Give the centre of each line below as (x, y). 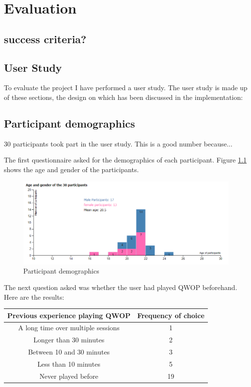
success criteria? (45, 39)
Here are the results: (34, 297)
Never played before (69, 376)
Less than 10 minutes (69, 363)
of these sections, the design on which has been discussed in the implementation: (123, 97)
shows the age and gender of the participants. (71, 169)
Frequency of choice (171, 315)
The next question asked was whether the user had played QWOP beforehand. (121, 287)
